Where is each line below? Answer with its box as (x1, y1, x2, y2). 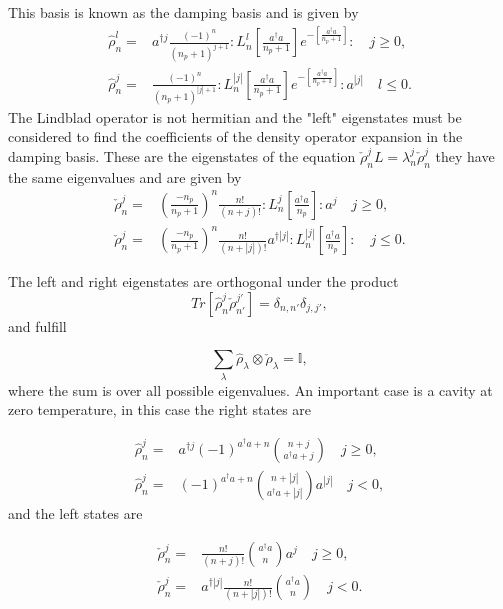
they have (435, 145, 495, 166)
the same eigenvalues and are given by (8, 166, 242, 187)
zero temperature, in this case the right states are (8, 399, 312, 420)
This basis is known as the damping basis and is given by (8, 2, 359, 22)
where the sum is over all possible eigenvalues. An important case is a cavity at (8, 379, 493, 400)
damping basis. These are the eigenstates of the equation (8, 145, 356, 166)
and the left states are (8, 503, 143, 524)
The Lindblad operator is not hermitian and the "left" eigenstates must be (8, 106, 462, 127)
